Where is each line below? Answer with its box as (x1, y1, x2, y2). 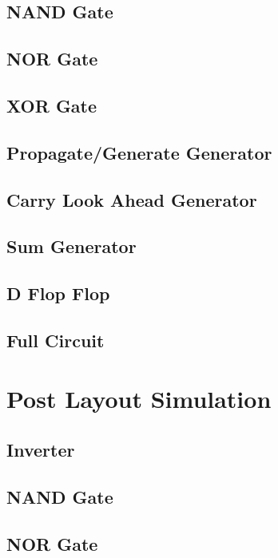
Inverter (6, 437, 75, 462)
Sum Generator (6, 234, 137, 259)
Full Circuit (6, 327, 105, 352)
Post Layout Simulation (6, 382, 272, 415)
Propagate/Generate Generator (6, 140, 272, 164)
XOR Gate (6, 93, 97, 117)
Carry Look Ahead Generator (6, 187, 257, 212)
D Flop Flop (6, 281, 110, 306)
